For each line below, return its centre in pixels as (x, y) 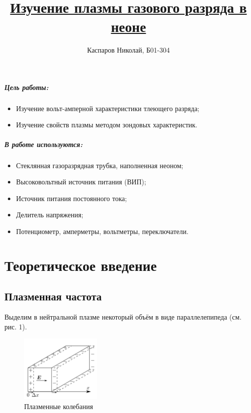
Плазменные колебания (59, 406)
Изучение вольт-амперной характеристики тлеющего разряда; (108, 108)
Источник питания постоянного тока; (71, 198)
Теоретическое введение (81, 265)
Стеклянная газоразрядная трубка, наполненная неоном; (100, 165)
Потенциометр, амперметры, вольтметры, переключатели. (102, 231)
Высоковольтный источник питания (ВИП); (81, 182)
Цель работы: (27, 87)
